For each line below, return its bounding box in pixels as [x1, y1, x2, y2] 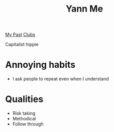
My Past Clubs [5, 31, 36, 38]
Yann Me [65, 3, 103, 15]
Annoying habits [5, 59, 76, 71]
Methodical [12, 116, 36, 122]
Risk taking [12, 110, 36, 116]
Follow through [12, 121, 44, 127]
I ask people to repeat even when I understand [12, 76, 109, 82]
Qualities [5, 94, 44, 105]
